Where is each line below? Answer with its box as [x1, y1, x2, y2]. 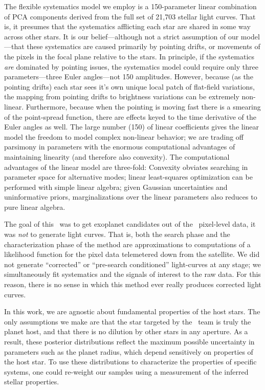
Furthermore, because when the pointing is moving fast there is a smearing [26, 101, 261, 112]
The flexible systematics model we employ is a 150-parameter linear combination [4, 1, 257, 11]
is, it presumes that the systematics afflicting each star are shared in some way [4, 21, 251, 32]
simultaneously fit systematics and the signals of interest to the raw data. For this [4, 269, 261, 279]
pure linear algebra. [4, 201, 65, 212]
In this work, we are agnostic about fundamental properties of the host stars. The [4, 306, 260, 317]
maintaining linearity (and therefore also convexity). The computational [4, 151, 230, 162]
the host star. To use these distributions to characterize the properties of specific [4, 356, 257, 367]
